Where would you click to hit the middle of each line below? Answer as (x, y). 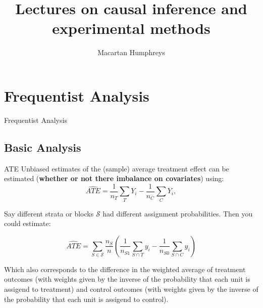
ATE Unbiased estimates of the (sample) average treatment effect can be (117, 168)
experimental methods (131, 28)
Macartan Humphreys (131, 52)
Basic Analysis (43, 147)
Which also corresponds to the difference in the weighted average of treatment (125, 269)
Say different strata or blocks (49, 213)
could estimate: (28, 223)
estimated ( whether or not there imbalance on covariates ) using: (114, 178)
